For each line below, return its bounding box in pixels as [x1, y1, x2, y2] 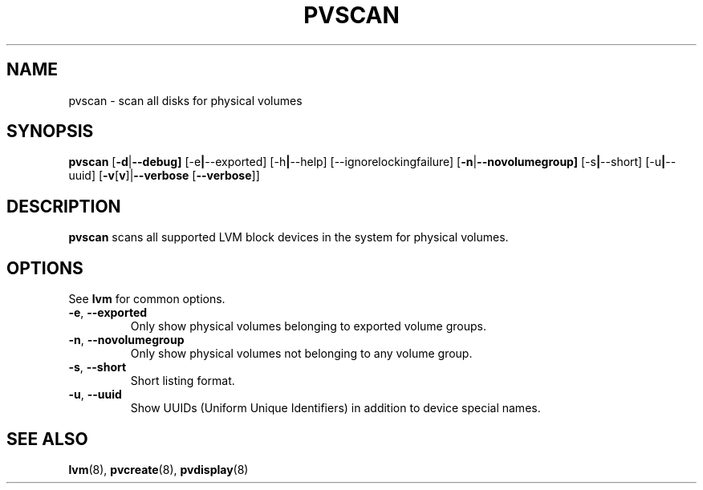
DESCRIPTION [6, 196, 121, 217]
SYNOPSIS [6, 121, 94, 142]
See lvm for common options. [68, 292, 226, 306]
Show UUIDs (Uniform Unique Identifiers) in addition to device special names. [130, 401, 541, 415]
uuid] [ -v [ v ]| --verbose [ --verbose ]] [68, 168, 260, 183]
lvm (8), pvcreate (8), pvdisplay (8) [68, 462, 249, 476]
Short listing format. [130, 374, 235, 388]
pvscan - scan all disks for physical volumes [68, 93, 303, 107]
